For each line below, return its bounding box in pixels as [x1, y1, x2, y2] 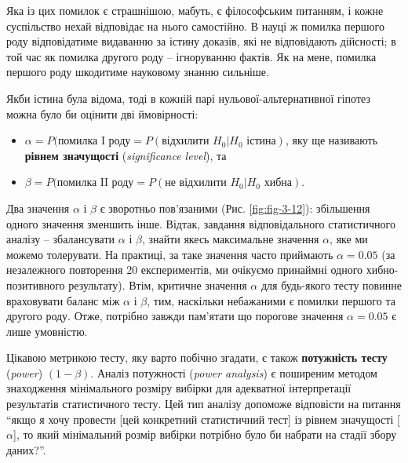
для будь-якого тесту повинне [260, 276, 402, 293]
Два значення [6, 199, 70, 216]
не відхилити [165, 177, 227, 189]
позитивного [6, 276, 65, 293]
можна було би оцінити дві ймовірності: [6, 105, 199, 122]
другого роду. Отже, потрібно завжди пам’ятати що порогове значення [6, 308, 344, 324]
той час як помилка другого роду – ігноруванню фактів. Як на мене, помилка [6, 48, 377, 64]
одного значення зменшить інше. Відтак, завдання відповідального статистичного [6, 215, 395, 231]
